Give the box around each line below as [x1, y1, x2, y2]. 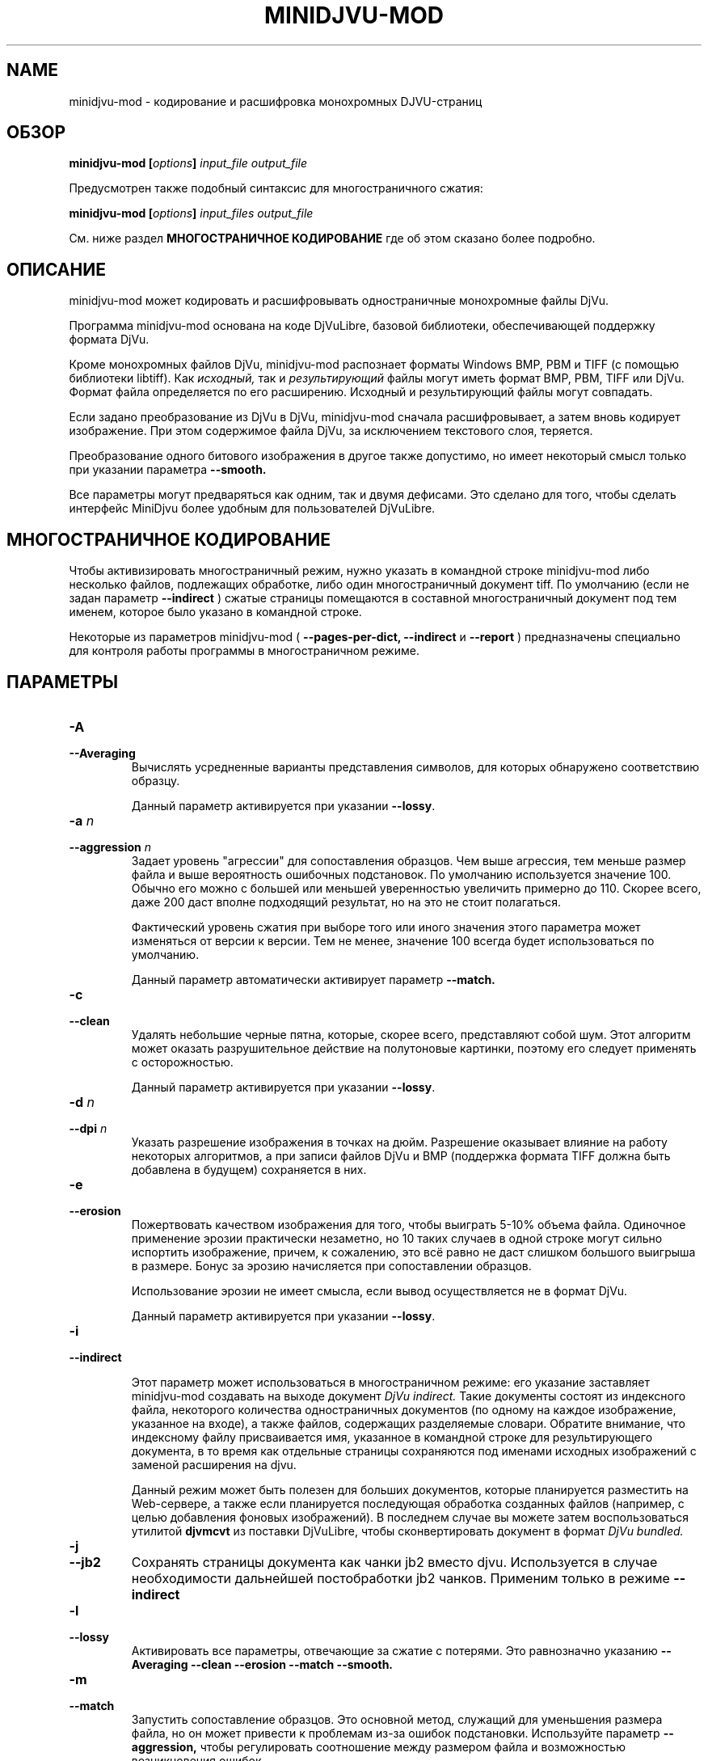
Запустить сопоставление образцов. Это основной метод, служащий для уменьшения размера [131, 1712, 663, 1726]
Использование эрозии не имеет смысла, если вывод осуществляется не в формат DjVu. [131, 1283, 628, 1298]
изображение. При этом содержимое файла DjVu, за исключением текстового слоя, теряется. [69, 424, 593, 438]
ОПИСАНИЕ [6, 259, 106, 280]
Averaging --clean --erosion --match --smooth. [131, 1657, 394, 1671]
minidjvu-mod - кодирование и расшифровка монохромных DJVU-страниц [69, 94, 483, 108]
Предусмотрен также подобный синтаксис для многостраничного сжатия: [69, 181, 483, 196]
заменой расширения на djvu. [131, 1457, 297, 1472]
